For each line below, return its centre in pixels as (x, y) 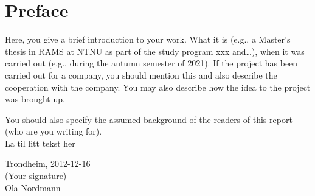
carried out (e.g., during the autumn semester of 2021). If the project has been (151, 63)
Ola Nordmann (33, 187)
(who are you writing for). (54, 131)
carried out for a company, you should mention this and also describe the (141, 75)
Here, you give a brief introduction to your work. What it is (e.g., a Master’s (148, 39)
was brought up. (35, 99)
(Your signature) (36, 176)
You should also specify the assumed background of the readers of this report (149, 119)
